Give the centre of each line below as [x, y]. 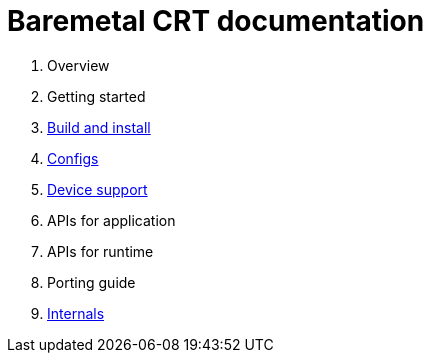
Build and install [99, 127]
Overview [78, 65]
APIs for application [111, 220]
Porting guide [91, 282]
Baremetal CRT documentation [216, 21]
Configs [73, 158]
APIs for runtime [100, 251]
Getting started [96, 96]
